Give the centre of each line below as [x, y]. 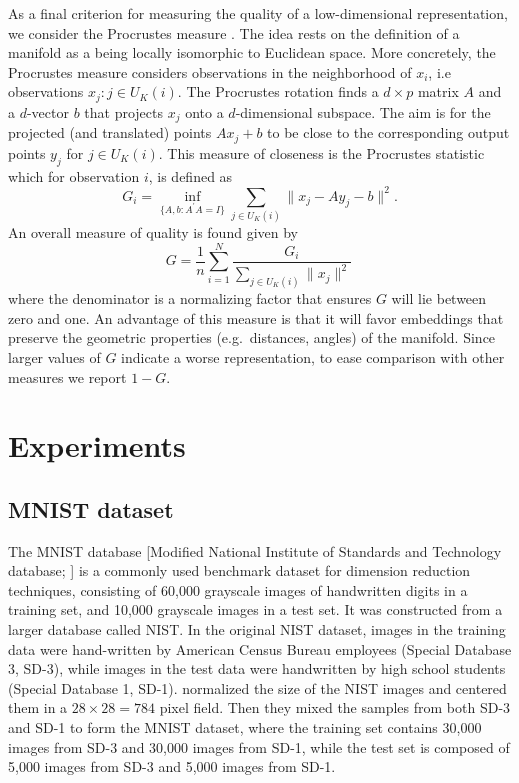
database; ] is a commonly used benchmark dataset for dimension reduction [239, 570]
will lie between [439, 298]
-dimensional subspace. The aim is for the [363, 111]
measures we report [67, 376]
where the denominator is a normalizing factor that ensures [190, 298]
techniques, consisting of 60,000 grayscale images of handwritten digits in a [238, 589]
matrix [438, 91]
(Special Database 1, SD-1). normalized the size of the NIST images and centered [257, 687]
